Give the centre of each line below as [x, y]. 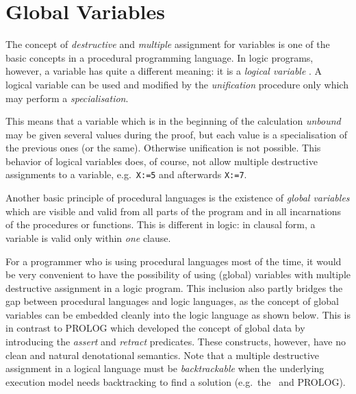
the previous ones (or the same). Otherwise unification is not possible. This [163, 148]
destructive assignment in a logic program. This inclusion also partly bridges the [174, 287]
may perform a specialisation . [67, 98]
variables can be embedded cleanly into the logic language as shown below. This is [178, 314]
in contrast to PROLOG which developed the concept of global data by [155, 328]
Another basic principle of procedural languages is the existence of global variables [178, 198]
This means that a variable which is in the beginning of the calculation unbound [173, 121]
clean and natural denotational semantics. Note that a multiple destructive [163, 355]
